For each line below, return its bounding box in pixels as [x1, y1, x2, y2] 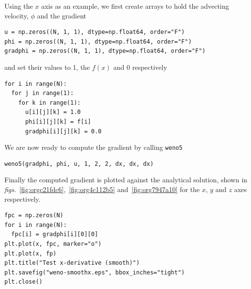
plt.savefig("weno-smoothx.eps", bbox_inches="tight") [4, 269, 185, 276]
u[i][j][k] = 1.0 [25, 109, 81, 116]
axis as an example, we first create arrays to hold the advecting [41, 1, 229, 11]
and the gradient [37, 10, 87, 20]
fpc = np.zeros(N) [4, 212, 63, 219]
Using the [4, 1, 33, 11]
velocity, [4, 10, 29, 20]
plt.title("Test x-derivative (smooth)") [4, 259, 140, 267]
